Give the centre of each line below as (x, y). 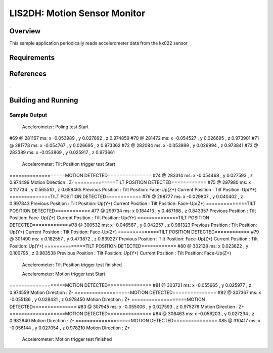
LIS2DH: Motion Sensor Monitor (77, 13)
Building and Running (44, 100)
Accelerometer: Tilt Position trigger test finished (72, 265)
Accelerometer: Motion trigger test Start (64, 274)
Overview (25, 31)
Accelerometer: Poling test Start (55, 127)
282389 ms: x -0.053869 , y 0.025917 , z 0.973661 (62, 153)
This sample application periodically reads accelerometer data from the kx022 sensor (99, 43)
